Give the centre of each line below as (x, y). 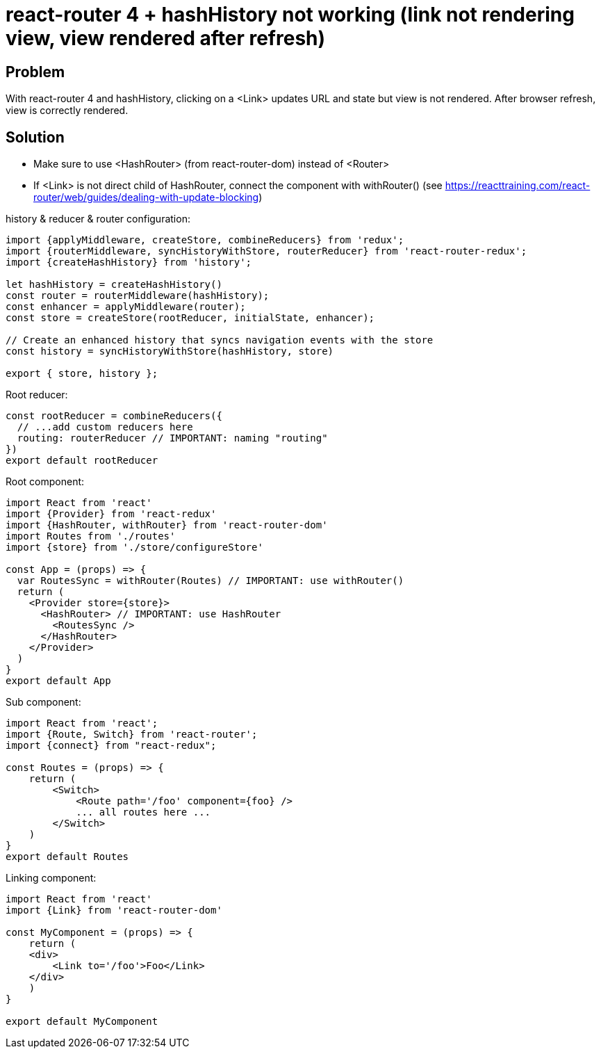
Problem (35, 72)
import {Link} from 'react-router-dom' (114, 910)
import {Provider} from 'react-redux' (111, 514)
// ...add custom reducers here (105, 427)
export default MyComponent (82, 1022)
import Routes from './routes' (91, 536)
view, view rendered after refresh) (166, 38)
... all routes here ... (143, 812)
